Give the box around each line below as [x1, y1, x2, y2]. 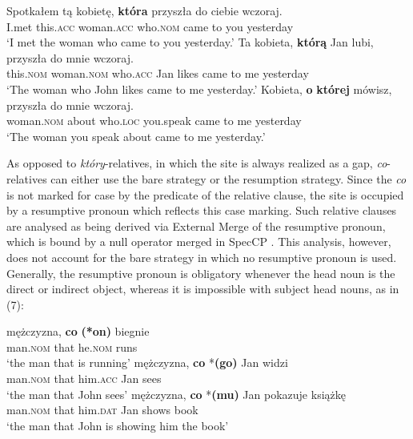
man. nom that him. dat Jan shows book [6, 401, 198, 418]
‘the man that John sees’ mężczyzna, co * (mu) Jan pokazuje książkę [6, 385, 346, 402]
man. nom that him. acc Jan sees [6, 370, 162, 387]
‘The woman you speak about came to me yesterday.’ [6, 127, 266, 144]
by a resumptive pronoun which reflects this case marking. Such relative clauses [6, 202, 397, 219]
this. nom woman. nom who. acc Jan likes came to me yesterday [6, 65, 309, 82]
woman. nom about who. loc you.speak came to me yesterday [6, 112, 302, 129]
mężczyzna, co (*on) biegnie [6, 323, 150, 340]
